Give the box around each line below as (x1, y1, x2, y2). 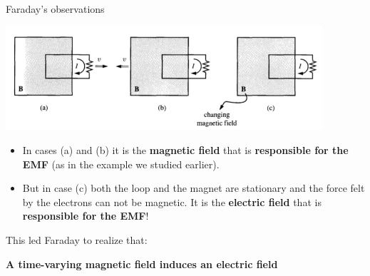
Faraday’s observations (6, 1, 105, 16)
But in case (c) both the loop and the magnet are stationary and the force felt (22, 180, 365, 195)
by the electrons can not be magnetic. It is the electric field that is (22, 194, 322, 209)
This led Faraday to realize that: (6, 232, 148, 247)
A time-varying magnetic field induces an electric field (6, 256, 278, 271)
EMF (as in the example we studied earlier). (22, 156, 220, 171)
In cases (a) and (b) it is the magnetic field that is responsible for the (22, 142, 349, 157)
